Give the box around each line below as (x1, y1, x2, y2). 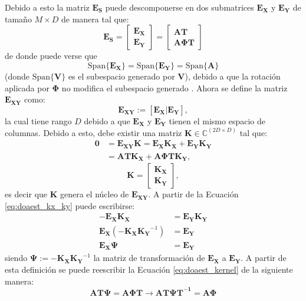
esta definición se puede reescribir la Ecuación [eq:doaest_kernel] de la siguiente (5, 263, 293, 275)
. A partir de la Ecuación (148, 188, 239, 200)
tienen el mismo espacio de (169, 115, 265, 127)
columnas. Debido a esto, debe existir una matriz (5, 126, 182, 138)
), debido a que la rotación (185, 70, 281, 82)
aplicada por (5, 81, 50, 94)
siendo (5, 252, 28, 264)
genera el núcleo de (60, 188, 129, 200)
